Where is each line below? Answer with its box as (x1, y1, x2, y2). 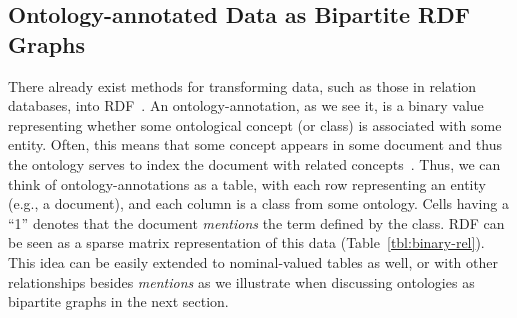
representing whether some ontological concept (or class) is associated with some (8, 114, 502, 135)
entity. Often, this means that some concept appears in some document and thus (8, 134, 502, 155)
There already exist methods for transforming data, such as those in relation (8, 75, 477, 96)
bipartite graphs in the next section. (8, 291, 229, 312)
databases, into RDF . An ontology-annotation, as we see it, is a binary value (8, 95, 484, 116)
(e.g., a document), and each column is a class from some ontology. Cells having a (8, 193, 509, 214)
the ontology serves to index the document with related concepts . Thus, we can (8, 153, 501, 174)
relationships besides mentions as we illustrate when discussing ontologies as (8, 271, 475, 292)
